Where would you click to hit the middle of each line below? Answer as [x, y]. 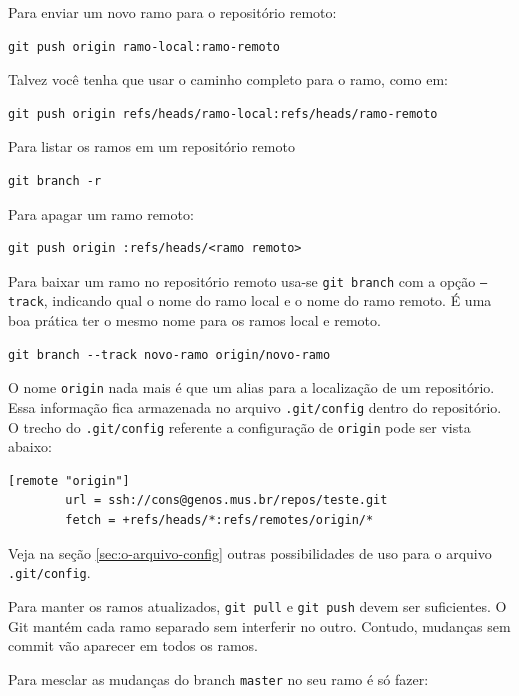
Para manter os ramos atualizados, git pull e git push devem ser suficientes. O [257, 605]
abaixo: [30, 446]
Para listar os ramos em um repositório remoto [151, 146]
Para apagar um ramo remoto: [101, 213]
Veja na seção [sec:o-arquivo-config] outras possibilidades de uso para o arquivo [250, 552]
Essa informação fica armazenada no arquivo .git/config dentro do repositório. [255, 406]
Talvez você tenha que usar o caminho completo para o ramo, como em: [228, 79]
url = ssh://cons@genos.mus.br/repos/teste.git [226, 500]
